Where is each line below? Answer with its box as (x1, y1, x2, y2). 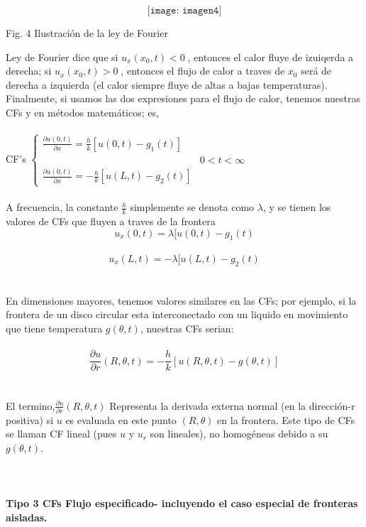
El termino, (6, 398, 55, 413)
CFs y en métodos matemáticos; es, (6, 104, 159, 119)
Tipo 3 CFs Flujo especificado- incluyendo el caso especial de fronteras (6, 496, 358, 511)
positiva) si (6, 412, 54, 427)
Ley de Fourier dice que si (6, 49, 118, 64)
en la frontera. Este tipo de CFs (217, 412, 355, 427)
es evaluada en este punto (65, 412, 177, 427)
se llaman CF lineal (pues (6, 426, 117, 441)
